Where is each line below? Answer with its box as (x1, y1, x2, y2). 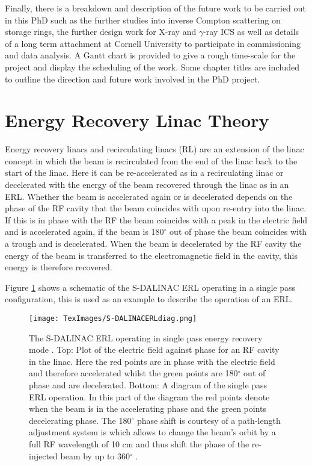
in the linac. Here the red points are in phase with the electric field (29, 355, 275, 367)
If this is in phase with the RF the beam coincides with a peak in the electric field (5, 213, 308, 226)
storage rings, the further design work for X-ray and (5, 25, 197, 38)
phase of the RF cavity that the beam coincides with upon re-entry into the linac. (5, 202, 307, 214)
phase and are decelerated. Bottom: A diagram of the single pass (29, 379, 268, 391)
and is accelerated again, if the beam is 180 (5, 225, 164, 238)
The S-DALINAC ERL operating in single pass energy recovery (29, 331, 263, 344)
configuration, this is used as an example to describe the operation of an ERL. (5, 293, 293, 305)
